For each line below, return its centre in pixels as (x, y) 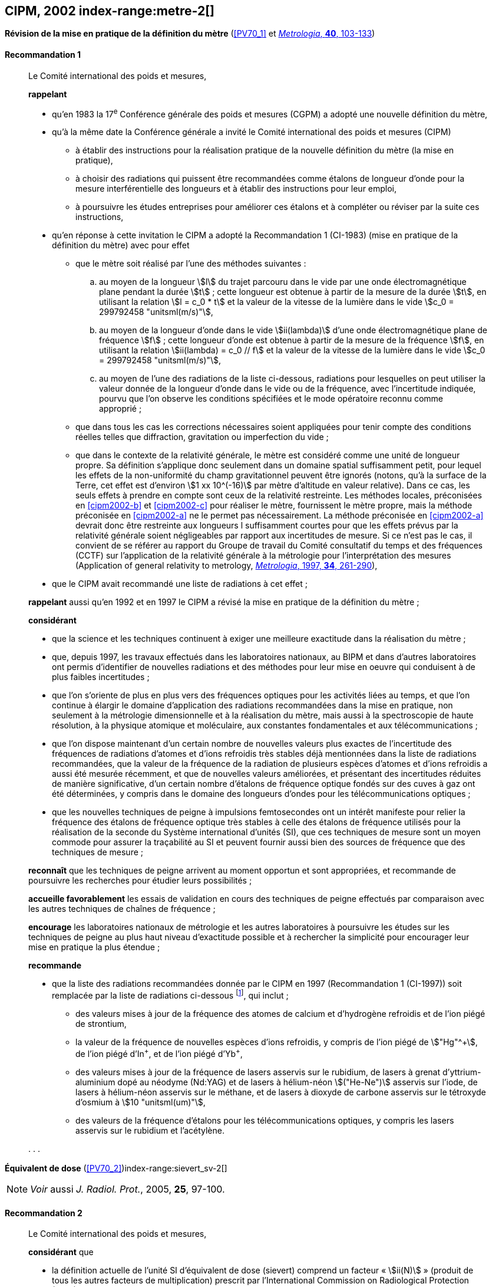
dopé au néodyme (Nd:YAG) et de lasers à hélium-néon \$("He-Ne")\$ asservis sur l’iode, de (298, 1082)
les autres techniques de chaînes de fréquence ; (122, 909)
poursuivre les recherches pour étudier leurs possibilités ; (140, 881)
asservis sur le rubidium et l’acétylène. (150, 1130)
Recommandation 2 (44, 1213)
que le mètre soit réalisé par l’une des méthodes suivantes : (191, 264)
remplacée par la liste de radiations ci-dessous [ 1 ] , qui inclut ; (170, 994)
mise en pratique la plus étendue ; (94, 947)
